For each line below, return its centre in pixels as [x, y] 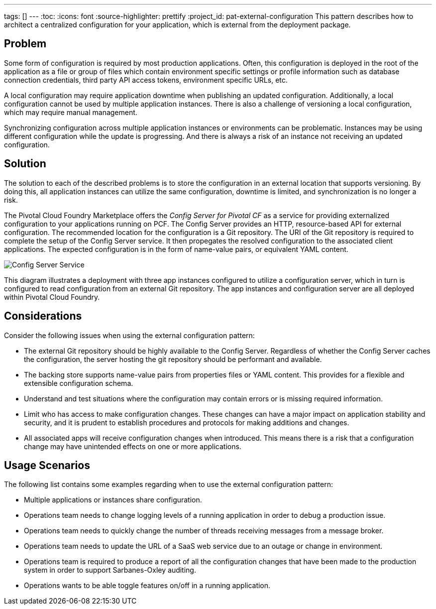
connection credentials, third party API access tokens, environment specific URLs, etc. [146, 80]
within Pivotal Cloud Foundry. [52, 297]
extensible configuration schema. [79, 383]
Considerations [43, 316]
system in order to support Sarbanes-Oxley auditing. [110, 570]
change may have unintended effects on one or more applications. [133, 446]
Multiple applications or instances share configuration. [113, 500]
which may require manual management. [71, 112]
